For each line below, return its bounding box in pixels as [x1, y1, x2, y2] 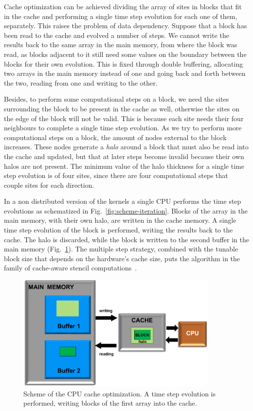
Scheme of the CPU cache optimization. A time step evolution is [23, 388, 216, 398]
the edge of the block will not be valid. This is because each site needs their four [4, 113, 244, 123]
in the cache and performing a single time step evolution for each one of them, [4, 11, 237, 21]
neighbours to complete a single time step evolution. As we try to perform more [4, 123, 242, 133]
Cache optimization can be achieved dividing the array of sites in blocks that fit [4, 1, 242, 11]
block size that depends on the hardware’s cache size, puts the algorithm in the [4, 253, 240, 263]
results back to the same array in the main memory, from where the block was [4, 39, 237, 50]
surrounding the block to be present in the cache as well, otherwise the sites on [4, 103, 239, 113]
